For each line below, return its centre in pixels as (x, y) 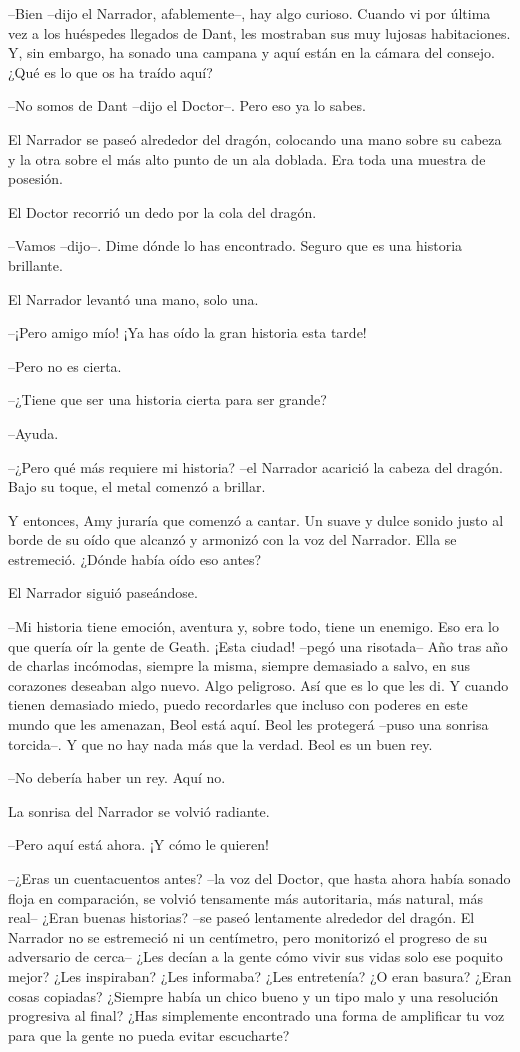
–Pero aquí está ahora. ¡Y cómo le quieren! (138, 844)
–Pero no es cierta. (65, 365)
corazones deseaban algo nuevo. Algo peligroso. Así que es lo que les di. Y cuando (258, 684)
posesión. (35, 178)
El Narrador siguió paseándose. (103, 592)
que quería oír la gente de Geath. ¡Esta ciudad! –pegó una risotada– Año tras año (258, 645)
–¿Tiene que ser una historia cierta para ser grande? (167, 399)
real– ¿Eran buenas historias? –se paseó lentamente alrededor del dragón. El (241, 917)
